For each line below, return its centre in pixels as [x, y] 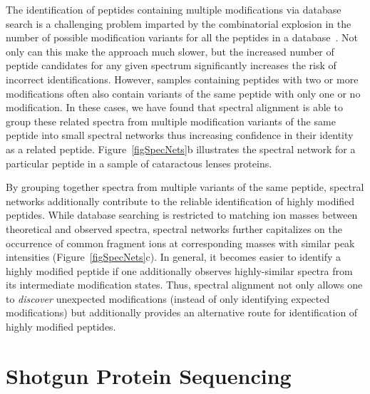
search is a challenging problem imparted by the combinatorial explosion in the [179, 23]
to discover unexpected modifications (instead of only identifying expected [168, 298]
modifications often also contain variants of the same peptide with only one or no [183, 93]
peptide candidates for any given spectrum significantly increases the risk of [171, 65]
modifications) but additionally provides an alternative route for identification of [182, 312]
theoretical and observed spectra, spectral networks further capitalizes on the [174, 228]
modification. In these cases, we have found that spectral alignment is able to [174, 107]
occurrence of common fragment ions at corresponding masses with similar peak [180, 243]
